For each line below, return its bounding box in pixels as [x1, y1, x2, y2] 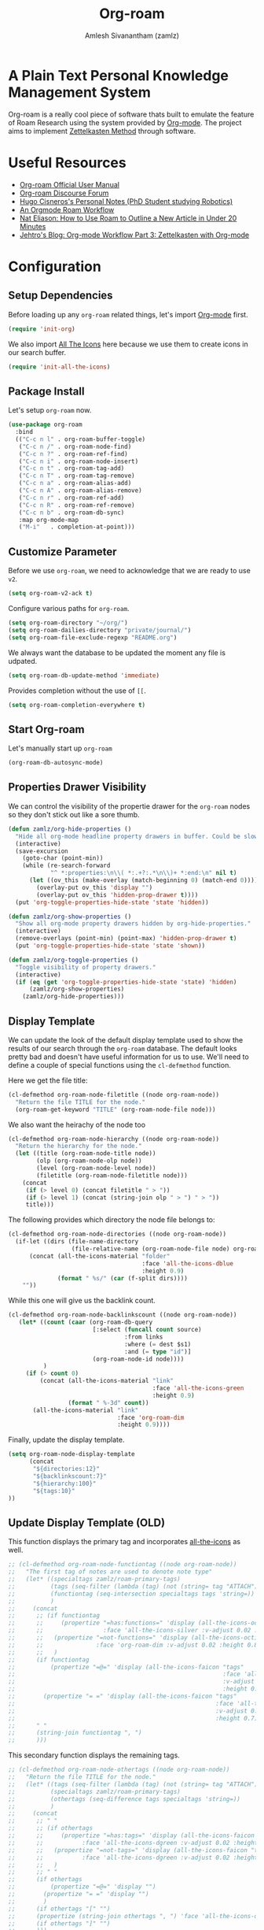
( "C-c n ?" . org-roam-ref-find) [18, 450, 128, 457]
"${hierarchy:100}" [32, 1480, 97, 1487]
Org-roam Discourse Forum [19, 188, 109, 198]
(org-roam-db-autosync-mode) [8, 759, 104, 767]
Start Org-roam [8, 722, 85, 736]
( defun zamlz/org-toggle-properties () [8, 956, 139, 964]
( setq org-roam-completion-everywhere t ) [8, 701, 146, 709]
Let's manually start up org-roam [8, 743, 112, 753]
